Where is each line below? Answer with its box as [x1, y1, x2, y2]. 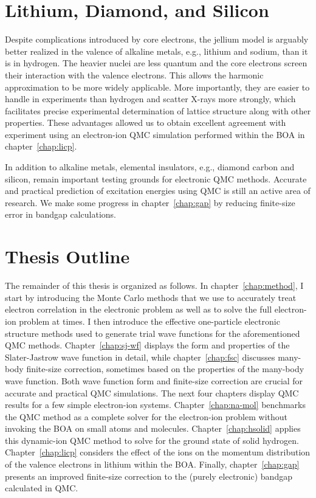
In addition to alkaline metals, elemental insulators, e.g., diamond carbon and [5, 161, 295, 173]
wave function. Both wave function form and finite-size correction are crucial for [5, 374, 303, 387]
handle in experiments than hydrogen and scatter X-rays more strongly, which [5, 92, 296, 105]
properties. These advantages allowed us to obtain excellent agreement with [5, 116, 286, 129]
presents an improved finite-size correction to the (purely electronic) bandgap [5, 469, 292, 482]
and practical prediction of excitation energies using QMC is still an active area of [5, 184, 311, 197]
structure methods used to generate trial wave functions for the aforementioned [5, 327, 300, 339]
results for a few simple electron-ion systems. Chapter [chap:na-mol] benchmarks [5, 398, 306, 411]
